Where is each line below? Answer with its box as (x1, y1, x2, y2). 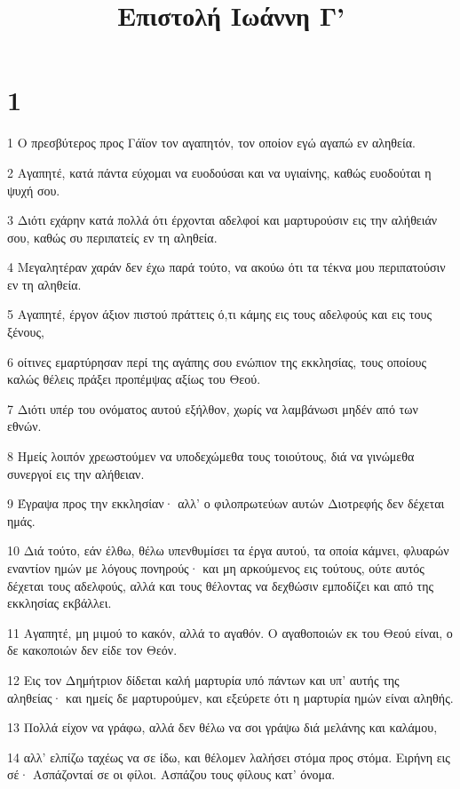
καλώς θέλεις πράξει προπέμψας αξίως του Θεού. (7, 370, 261, 388)
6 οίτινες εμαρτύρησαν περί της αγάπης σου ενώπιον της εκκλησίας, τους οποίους (7, 352, 426, 371)
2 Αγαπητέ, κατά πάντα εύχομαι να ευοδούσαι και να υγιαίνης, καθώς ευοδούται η (7, 163, 432, 181)
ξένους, (7, 323, 44, 341)
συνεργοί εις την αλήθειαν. (7, 464, 145, 482)
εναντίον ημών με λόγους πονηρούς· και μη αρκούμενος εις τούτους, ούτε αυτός (7, 559, 424, 577)
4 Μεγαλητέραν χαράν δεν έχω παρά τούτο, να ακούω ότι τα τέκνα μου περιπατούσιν (7, 258, 446, 276)
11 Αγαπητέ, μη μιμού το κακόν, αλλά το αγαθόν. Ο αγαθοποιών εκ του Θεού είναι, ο (7, 623, 453, 642)
